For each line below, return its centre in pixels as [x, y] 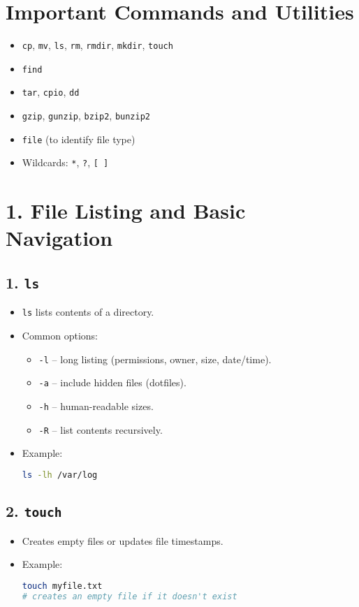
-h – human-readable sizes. [96, 405]
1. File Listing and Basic [126, 211]
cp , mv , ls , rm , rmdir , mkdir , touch [97, 45]
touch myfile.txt [62, 586]
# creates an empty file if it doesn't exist [130, 596]
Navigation [59, 238]
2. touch [34, 511]
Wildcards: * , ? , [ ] [65, 162]
